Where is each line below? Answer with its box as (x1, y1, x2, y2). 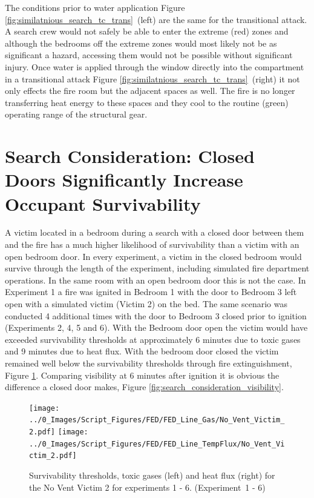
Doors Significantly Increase (5, 167, 243, 192)
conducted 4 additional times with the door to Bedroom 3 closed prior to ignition (5, 309, 307, 322)
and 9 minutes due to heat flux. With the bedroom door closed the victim (5, 345, 279, 357)
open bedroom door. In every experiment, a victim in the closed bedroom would (5, 250, 302, 262)
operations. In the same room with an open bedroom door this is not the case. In (5, 273, 306, 286)
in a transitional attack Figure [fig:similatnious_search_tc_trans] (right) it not (5, 72, 300, 85)
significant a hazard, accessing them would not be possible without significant (5, 48, 293, 61)
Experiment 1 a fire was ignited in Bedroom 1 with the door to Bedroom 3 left (5, 285, 297, 298)
